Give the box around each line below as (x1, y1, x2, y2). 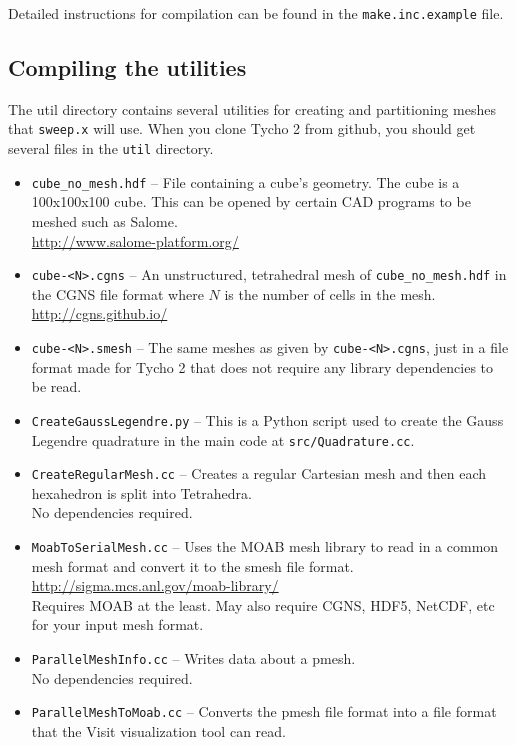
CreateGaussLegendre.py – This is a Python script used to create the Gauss (31, 409, 504, 430)
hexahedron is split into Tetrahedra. (31, 482, 252, 503)
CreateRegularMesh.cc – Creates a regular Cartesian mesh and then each (31, 463, 487, 484)
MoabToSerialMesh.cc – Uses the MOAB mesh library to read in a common (31, 536, 499, 557)
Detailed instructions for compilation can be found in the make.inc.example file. (8, 3, 504, 23)
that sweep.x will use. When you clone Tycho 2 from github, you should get (8, 118, 476, 139)
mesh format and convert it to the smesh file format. (31, 555, 354, 576)
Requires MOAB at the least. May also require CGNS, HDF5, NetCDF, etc (31, 594, 495, 615)
